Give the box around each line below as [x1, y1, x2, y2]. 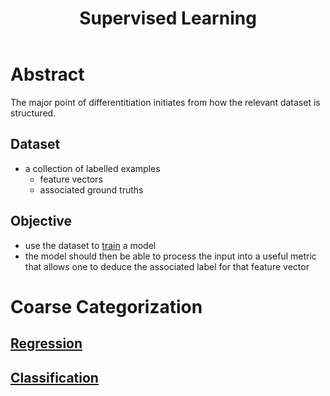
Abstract [10, 63, 85, 86]
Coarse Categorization [10, 295, 203, 318]
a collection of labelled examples [24, 162, 161, 174]
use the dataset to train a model [24, 239, 157, 251]
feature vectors [39, 173, 103, 185]
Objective [10, 213, 73, 230]
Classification [10, 369, 99, 386]
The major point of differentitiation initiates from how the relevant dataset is [10, 96, 321, 108]
